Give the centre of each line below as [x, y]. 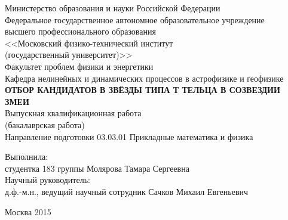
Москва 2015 [28, 211]
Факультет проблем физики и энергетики [79, 66]
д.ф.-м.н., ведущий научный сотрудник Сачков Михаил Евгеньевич [127, 191]
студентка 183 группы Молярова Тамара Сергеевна [97, 168]
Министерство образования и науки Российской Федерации [113, 8]
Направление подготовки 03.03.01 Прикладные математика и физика [129, 136]
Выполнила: [27, 157]
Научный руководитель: [48, 180]
